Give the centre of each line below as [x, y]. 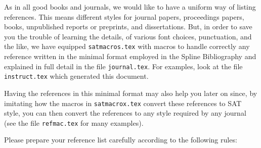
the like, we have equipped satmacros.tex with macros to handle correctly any [127, 46]
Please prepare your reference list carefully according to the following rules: [121, 140]
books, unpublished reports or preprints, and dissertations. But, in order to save [128, 27]
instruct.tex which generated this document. [76, 76]
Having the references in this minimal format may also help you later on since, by [131, 93]
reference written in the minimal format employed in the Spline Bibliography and [130, 56]
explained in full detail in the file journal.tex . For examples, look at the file [123, 66]
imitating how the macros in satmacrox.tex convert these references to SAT [123, 103]
